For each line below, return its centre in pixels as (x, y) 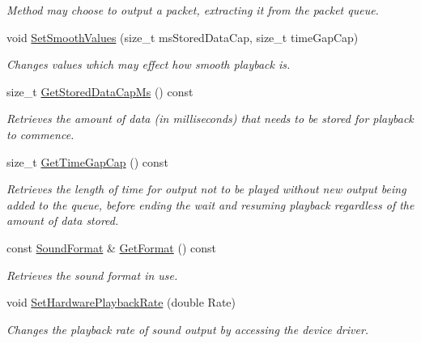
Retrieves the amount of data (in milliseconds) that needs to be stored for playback (210, 119)
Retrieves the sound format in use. (92, 275)
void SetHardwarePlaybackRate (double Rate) (121, 302)
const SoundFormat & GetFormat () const (111, 247)
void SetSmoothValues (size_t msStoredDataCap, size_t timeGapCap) (183, 37)
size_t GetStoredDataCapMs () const (100, 91)
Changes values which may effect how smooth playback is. (149, 64)
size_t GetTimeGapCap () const (87, 161)
